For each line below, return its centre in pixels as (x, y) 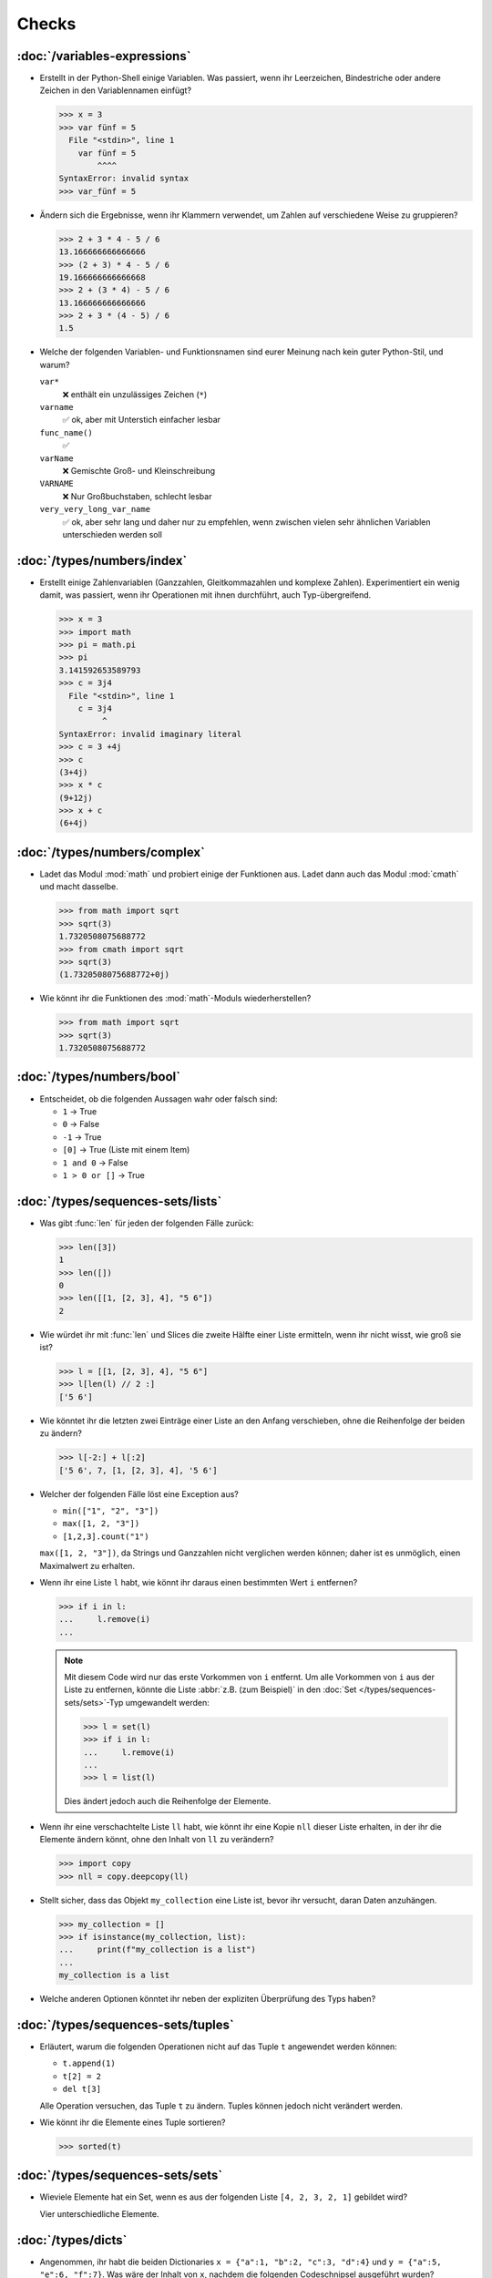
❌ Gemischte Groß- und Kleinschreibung (139, 470)
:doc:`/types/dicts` (72, 2240)
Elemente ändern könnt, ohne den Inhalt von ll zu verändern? (157, 1840)
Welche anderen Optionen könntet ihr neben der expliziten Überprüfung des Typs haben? (208, 1999)
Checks (46, 24)
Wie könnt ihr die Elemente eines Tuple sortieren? (133, 2122)
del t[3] (82, 2089)
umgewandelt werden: (167, 1702)
